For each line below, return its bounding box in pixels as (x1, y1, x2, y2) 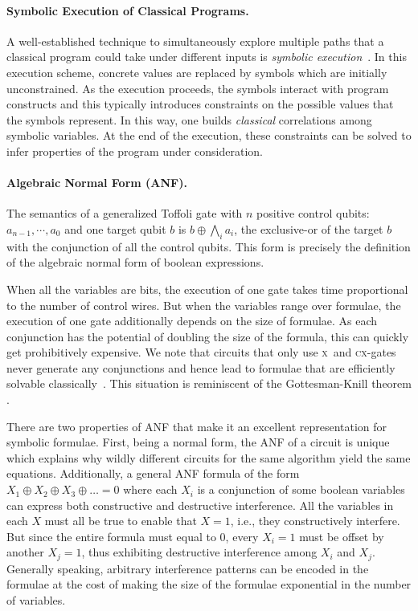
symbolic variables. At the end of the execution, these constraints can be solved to (6, 127, 412, 144)
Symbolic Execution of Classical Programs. (6, 2, 249, 18)
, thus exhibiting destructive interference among (81, 544, 318, 560)
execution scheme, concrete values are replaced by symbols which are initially (6, 63, 387, 80)
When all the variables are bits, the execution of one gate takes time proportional (6, 280, 408, 297)
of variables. (6, 592, 66, 609)
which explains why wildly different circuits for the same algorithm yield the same (6, 449, 411, 466)
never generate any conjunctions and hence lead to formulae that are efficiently (6, 359, 395, 376)
